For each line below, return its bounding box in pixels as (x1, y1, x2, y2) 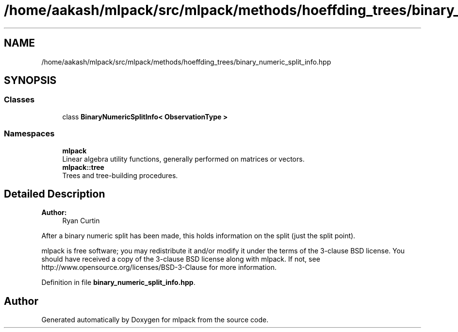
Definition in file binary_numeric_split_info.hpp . (41, 278, 196, 287)
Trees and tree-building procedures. (62, 171, 178, 180)
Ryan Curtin (62, 216, 100, 225)
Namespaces (4, 129, 55, 139)
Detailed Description (4, 187, 105, 200)
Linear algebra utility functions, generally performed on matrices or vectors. (62, 154, 305, 163)
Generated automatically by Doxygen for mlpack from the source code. (41, 315, 269, 324)
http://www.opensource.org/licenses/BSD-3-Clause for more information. (41, 263, 277, 272)
